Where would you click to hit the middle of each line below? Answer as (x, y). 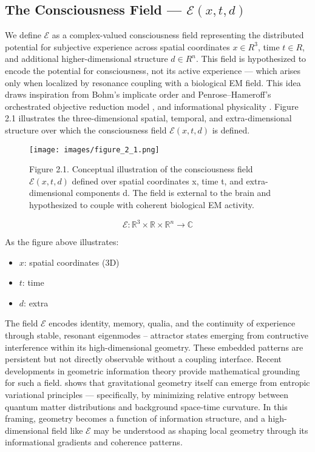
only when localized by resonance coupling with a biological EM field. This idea (153, 82)
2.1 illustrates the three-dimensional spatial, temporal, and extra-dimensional (148, 118)
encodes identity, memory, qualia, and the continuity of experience (172, 323)
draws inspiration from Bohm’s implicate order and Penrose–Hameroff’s (138, 94)
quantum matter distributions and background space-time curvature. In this (146, 406)
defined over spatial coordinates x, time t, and (157, 180)
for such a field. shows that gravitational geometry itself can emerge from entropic (157, 383)
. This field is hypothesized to (251, 59)
